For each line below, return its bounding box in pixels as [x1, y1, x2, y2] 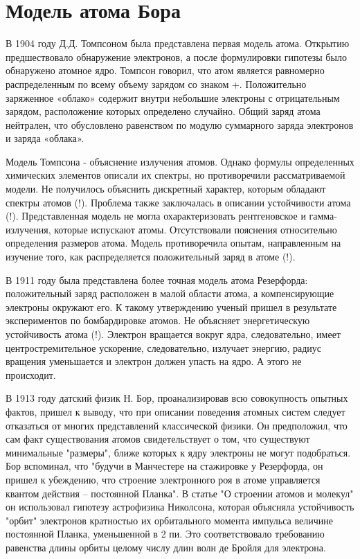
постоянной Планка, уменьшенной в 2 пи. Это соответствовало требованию [6, 526, 325, 541]
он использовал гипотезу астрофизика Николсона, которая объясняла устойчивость [6, 499, 354, 514]
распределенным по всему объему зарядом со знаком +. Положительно [6, 76, 307, 91]
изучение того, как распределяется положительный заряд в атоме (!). [6, 249, 296, 264]
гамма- [309, 208, 337, 223]
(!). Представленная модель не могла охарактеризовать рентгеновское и [6, 208, 306, 223]
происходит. [6, 367, 56, 382]
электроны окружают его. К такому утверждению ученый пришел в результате [6, 299, 337, 314]
